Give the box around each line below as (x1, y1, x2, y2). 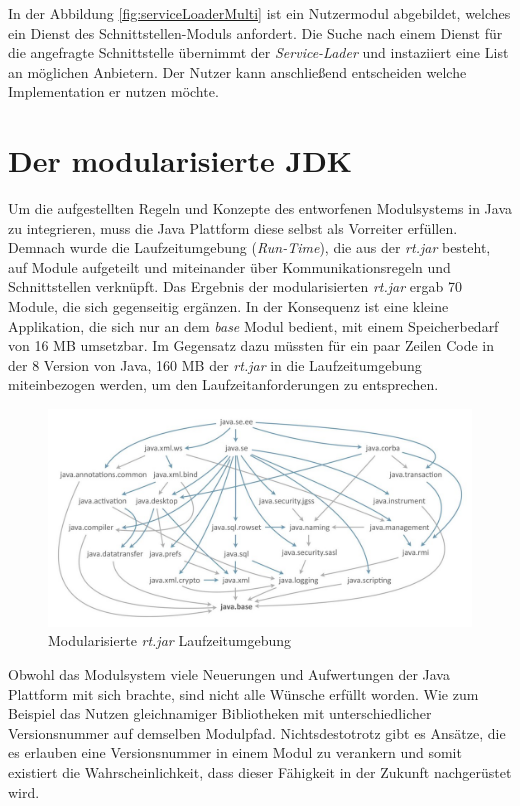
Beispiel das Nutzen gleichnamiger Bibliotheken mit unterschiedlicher (8, 703, 432, 724)
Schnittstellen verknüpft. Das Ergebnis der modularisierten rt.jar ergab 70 (8, 276, 462, 297)
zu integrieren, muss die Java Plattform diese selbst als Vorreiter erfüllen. (8, 217, 458, 238)
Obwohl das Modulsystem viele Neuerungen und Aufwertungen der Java (8, 664, 450, 685)
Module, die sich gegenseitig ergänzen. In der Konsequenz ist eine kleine (8, 296, 449, 317)
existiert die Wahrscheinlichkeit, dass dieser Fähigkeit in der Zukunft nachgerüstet (8, 761, 512, 782)
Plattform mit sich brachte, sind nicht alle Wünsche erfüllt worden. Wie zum (8, 683, 479, 704)
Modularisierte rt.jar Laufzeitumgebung (48, 630, 291, 651)
